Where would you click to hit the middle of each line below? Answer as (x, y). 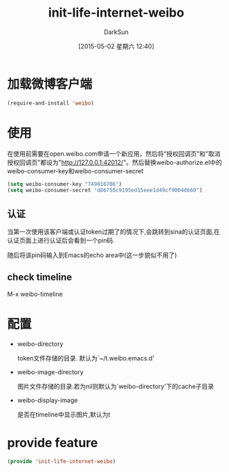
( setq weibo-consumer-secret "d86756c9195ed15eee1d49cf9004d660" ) (105, 191)
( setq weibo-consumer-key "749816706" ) (65, 184)
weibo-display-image (47, 400)
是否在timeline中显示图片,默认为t (64, 414)
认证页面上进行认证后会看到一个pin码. (61, 241)
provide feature (53, 443)
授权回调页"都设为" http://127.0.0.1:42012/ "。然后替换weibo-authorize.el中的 (115, 162)
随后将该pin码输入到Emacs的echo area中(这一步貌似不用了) (92, 255)
